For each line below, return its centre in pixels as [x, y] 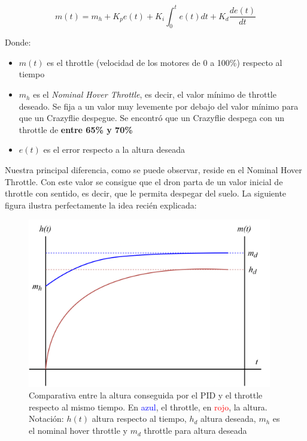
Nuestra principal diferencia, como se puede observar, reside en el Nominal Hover [153, 170]
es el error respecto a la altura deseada [114, 149]
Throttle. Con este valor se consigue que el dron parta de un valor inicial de [144, 181]
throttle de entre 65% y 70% [76, 129]
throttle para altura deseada [195, 431]
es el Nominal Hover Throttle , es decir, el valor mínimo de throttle [155, 94]
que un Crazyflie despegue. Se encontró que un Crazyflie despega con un [152, 118]
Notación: [46, 419]
